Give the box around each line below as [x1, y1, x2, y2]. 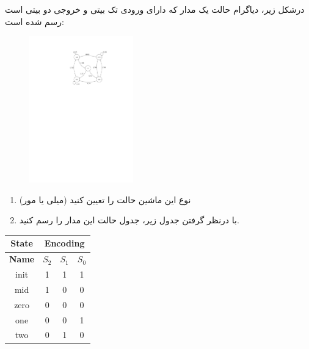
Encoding [44, 237, 85, 250]
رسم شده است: [5, 15, 64, 27]
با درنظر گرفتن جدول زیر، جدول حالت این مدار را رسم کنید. [19, 214, 239, 226]
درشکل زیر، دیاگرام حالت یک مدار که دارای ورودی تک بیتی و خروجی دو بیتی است [5, 3, 305, 15]
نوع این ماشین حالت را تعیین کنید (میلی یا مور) [19, 193, 191, 206]
